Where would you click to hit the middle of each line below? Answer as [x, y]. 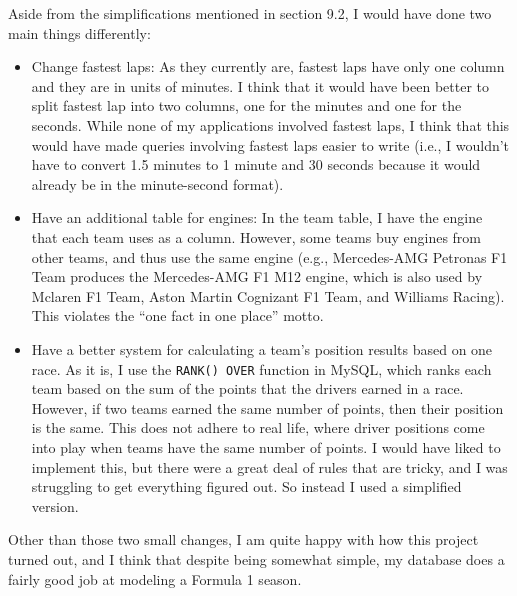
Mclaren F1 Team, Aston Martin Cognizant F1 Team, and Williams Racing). [268, 295]
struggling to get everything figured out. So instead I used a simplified [246, 486]
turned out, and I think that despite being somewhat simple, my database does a [256, 558]
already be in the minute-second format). [157, 183]
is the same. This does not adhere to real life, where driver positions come [258, 427]
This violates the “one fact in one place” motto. [177, 315]
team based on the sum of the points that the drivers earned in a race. [247, 388]
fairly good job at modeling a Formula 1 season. [155, 578]
